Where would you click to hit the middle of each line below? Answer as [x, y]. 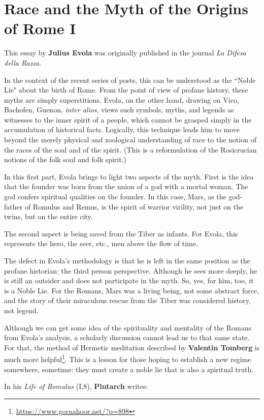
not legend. [21, 310]
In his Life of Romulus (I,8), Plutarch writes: [76, 386]
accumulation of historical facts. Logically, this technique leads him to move [122, 129]
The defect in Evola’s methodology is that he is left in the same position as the [127, 260]
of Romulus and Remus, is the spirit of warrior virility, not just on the [134, 206]
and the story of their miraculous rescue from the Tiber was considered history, [127, 300]
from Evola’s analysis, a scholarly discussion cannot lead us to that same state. [127, 337]
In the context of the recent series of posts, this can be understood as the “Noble [130, 80]
